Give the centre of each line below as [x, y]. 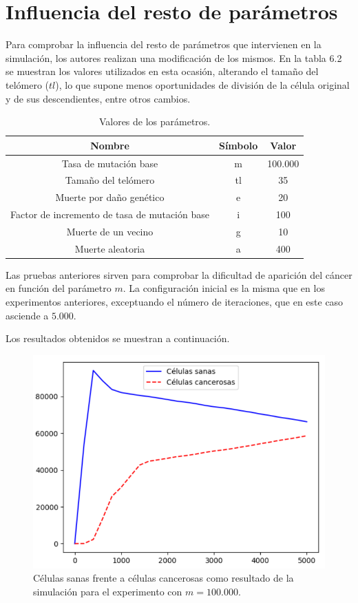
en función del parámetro [59, 288]
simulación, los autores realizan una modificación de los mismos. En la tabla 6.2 [174, 57]
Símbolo [238, 145]
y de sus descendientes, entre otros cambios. [98, 98]
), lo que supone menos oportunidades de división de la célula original [202, 84]
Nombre [110, 145]
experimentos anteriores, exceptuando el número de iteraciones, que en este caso [175, 302]
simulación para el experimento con [108, 591]
